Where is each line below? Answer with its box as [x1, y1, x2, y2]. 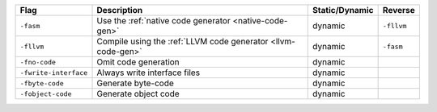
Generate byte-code [96, 77, 174, 89]
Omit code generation [96, 56, 180, 68]
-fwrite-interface [19, 68, 88, 77]
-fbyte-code [19, 79, 64, 88]
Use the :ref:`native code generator [96, 15, 231, 26]
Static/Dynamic [312, 5, 374, 15]
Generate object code [96, 89, 180, 99]
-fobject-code [19, 89, 72, 98]
